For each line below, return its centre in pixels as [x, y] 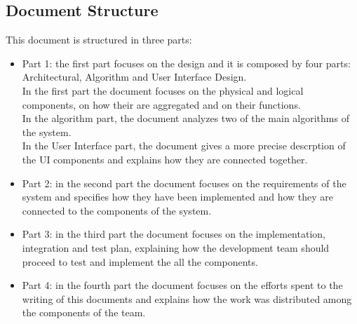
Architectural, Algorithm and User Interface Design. [134, 77]
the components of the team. [84, 312]
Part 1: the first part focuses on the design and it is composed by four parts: [186, 63]
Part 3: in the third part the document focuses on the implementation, [174, 234]
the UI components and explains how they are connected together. [165, 159]
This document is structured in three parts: [99, 40]
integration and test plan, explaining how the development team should [176, 247]
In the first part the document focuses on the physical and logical [163, 90]
